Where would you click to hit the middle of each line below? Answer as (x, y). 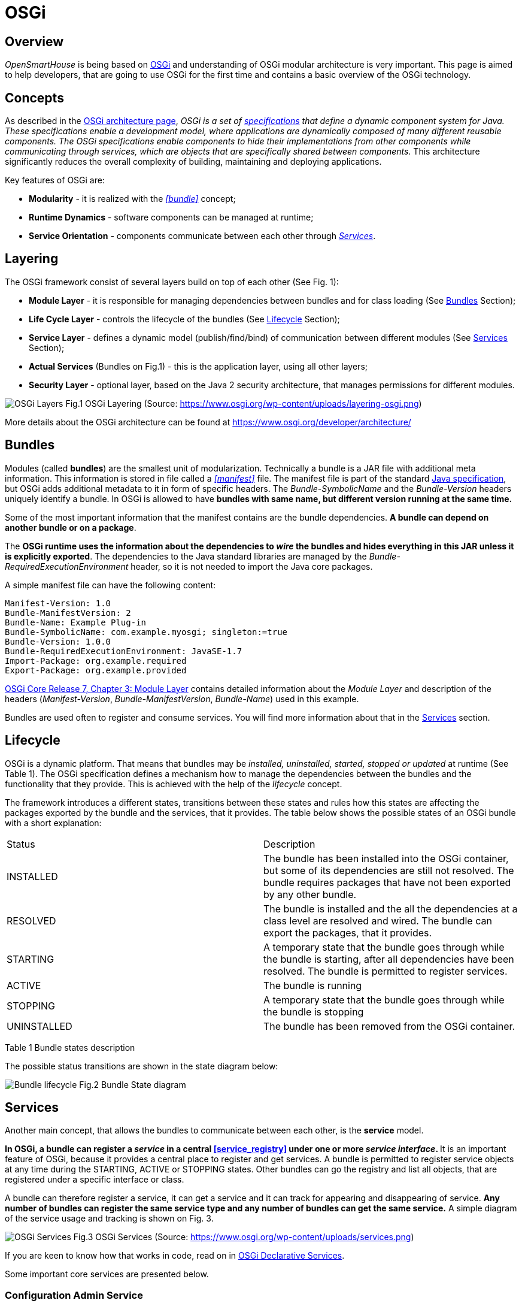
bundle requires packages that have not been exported (387, 882)
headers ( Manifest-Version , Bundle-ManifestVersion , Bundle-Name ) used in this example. (182, 699)
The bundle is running (313, 985)
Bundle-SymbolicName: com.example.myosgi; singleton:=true (146, 632)
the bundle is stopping (314, 1012)
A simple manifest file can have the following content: (110, 585)
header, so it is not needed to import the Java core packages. (252, 566)
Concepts (34, 98)
